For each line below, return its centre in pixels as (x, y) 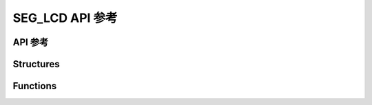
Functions (35, 86)
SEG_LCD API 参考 (65, 18)
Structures (36, 64)
